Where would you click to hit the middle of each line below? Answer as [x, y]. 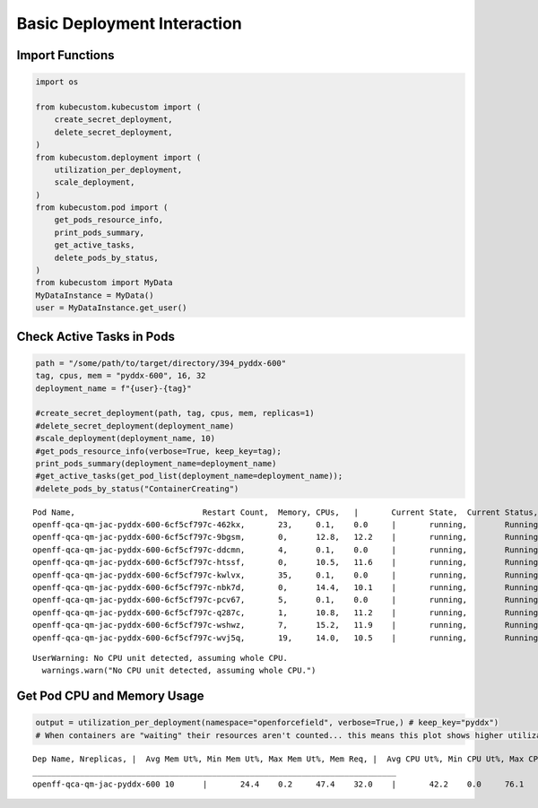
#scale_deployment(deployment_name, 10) [125, 439]
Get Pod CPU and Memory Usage [111, 696]
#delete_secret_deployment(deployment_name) [135, 426]
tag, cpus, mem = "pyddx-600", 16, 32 [121, 376]
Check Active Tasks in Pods [95, 336]
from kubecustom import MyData [104, 283]
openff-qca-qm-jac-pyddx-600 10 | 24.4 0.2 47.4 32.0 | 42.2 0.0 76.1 [278, 784]
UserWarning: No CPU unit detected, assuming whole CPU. [161, 658]
